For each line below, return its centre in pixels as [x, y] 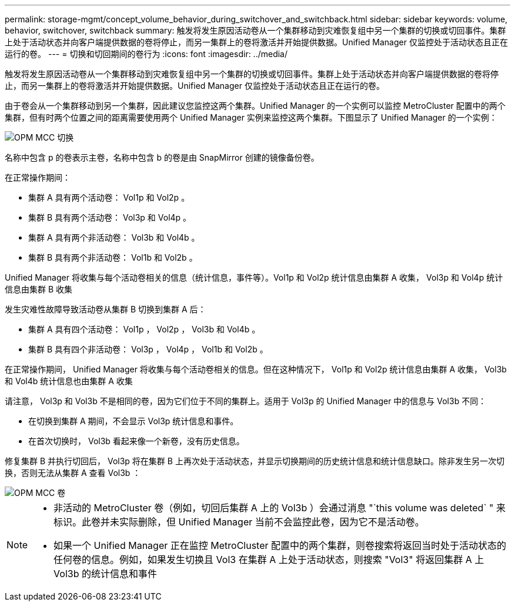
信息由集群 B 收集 [39, 289]
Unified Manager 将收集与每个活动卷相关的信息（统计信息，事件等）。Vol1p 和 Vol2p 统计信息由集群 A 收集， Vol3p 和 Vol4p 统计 [254, 277]
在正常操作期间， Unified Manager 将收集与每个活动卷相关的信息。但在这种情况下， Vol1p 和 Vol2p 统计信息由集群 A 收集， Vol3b [256, 369]
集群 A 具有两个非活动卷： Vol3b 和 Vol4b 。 [114, 237]
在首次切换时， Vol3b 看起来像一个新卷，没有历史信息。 [136, 441]
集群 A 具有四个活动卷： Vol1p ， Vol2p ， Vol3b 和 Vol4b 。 [144, 329]
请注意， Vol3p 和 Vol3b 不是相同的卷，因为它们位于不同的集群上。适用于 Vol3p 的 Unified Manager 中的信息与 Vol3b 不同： [246, 401]
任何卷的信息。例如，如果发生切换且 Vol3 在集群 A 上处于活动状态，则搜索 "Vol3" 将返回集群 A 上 [269, 560]
